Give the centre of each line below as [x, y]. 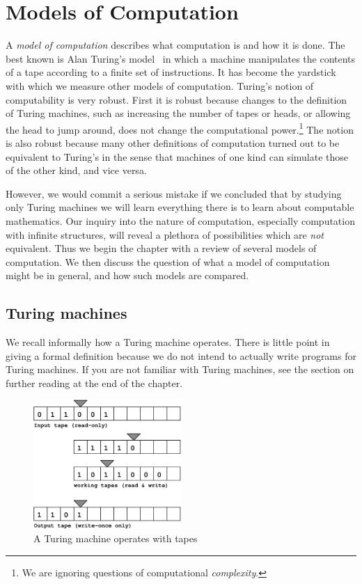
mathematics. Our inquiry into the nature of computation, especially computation [180, 220]
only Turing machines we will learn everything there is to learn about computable [180, 207]
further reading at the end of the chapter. [94, 382]
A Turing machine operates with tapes [116, 538]
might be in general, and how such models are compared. [127, 275]
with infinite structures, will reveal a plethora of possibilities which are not [165, 234]
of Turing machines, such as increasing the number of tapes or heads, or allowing [178, 113]
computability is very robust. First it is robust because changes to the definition [176, 99]
